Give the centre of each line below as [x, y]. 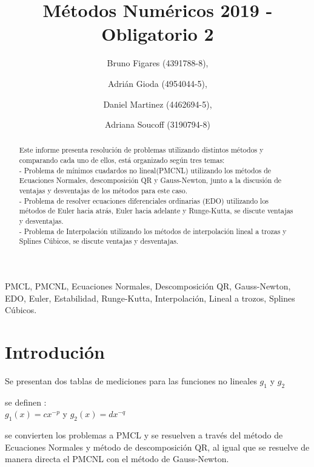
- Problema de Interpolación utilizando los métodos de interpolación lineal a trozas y [153, 231]
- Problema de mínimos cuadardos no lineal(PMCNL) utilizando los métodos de [145, 170]
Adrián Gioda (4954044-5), [158, 83]
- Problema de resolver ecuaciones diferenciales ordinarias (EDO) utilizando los [144, 200]
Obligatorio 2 [158, 34]
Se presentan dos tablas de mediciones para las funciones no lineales [131, 380]
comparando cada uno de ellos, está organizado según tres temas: [122, 160]
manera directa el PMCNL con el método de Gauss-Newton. [117, 459]
